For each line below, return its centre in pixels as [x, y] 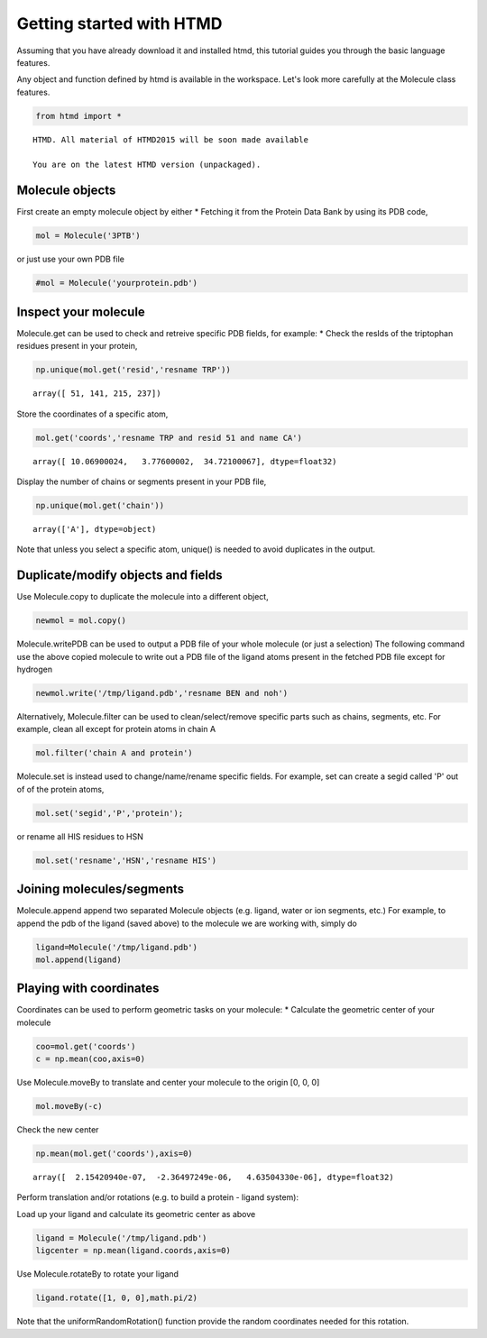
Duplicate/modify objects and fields [119, 576]
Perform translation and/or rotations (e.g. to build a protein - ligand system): [158, 1197]
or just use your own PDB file [71, 259]
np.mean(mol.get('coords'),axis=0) [114, 1154]
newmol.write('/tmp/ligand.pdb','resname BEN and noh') [162, 693]
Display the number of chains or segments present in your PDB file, [142, 481]
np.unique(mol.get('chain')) [100, 505]
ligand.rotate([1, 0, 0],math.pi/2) [117, 1298]
